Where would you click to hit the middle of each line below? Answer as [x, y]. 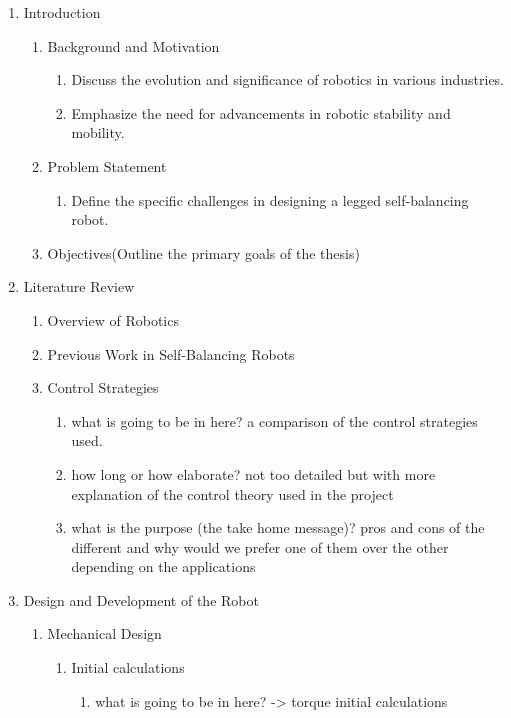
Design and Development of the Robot [141, 599]
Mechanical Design [104, 633]
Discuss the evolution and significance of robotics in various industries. [288, 79]
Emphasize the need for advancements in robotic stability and [261, 112]
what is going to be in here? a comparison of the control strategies [274, 420]
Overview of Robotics [113, 319]
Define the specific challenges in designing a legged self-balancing [270, 199]
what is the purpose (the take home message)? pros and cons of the [278, 527]
